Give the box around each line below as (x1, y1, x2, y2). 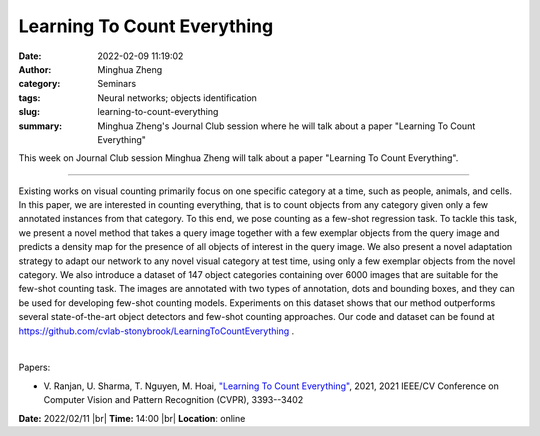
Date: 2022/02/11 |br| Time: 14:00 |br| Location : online (18, 412, 246, 424)
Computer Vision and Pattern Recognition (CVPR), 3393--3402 (43, 394, 304, 406)
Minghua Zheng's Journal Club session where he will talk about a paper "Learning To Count (97, 120, 476, 132)
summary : (18, 120, 63, 132)
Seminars (97, 78, 137, 90)
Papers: (18, 361, 51, 374)
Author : (18, 63, 52, 75)
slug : (18, 106, 40, 118)
